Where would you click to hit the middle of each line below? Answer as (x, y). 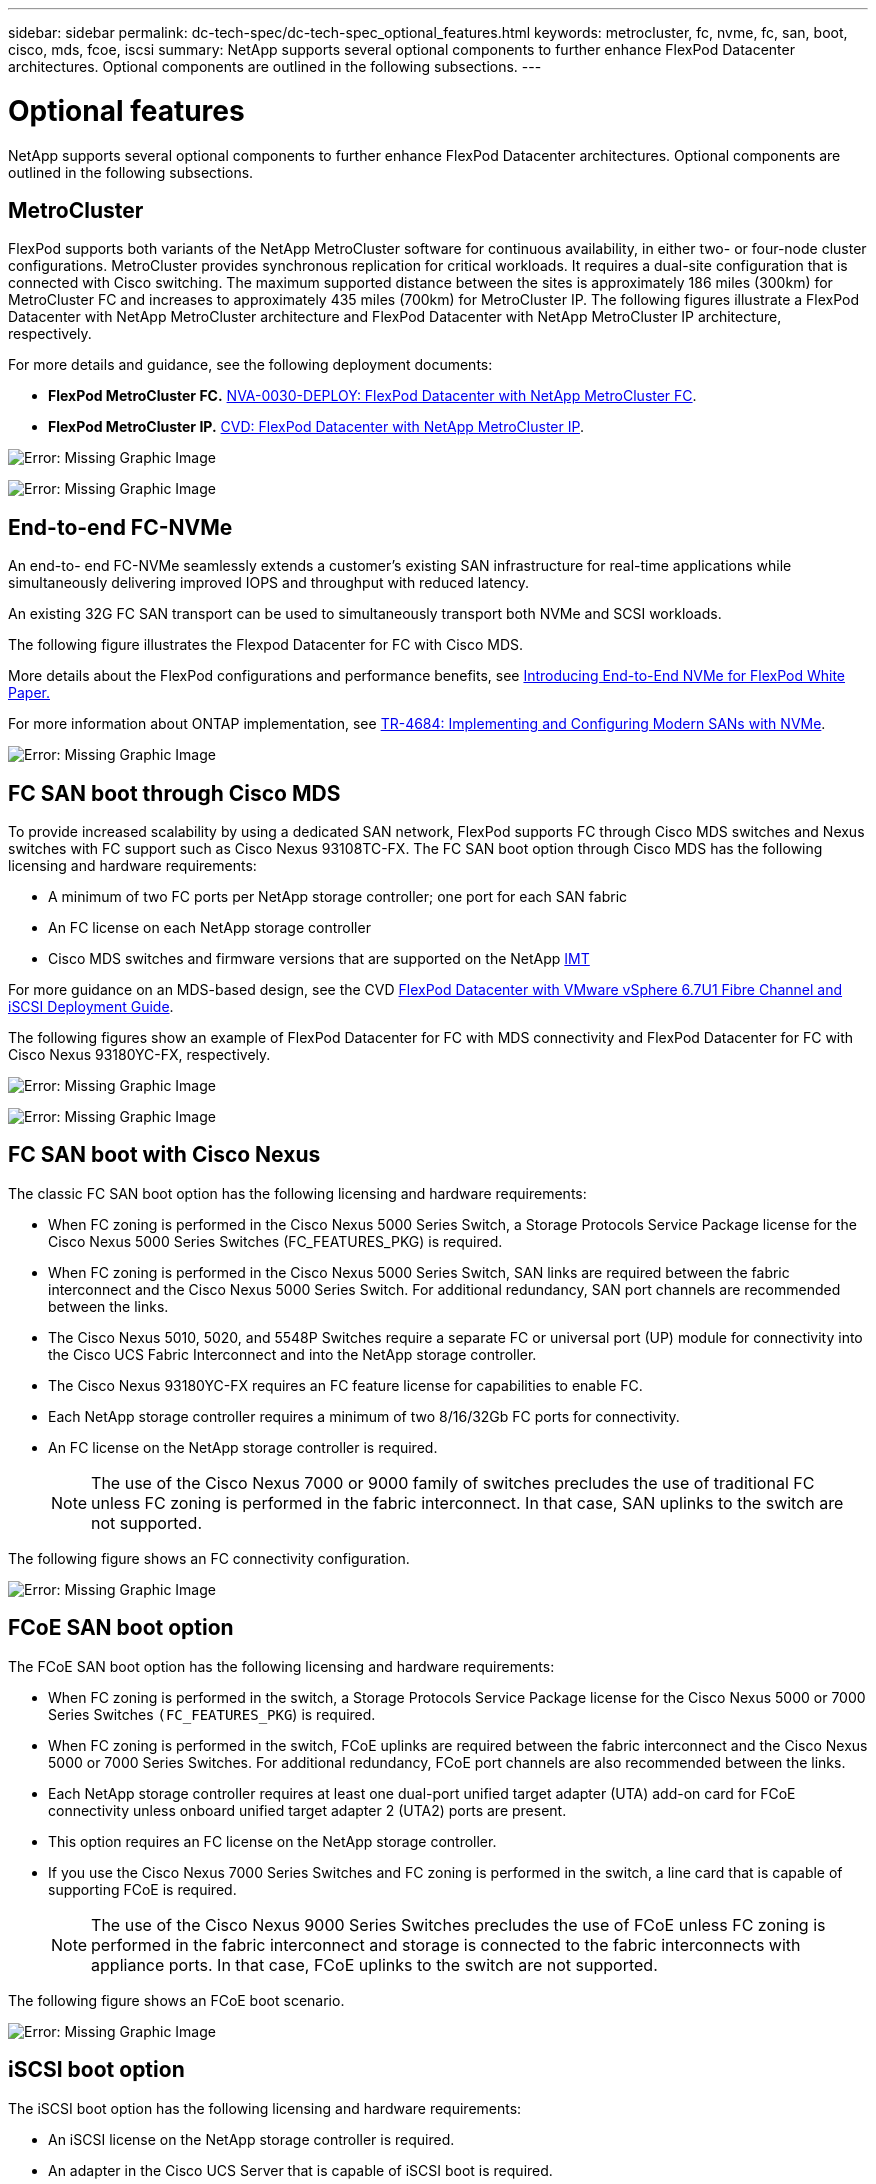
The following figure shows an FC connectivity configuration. (209, 1558)
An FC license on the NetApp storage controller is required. (243, 1447)
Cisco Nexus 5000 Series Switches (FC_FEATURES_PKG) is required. (275, 1241)
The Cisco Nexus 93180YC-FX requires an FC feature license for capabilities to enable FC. (345, 1385)
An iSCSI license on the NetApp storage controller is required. (251, 2139)
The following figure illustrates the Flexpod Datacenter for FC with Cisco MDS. (266, 645)
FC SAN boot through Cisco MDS (174, 793)
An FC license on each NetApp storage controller (209, 928)
